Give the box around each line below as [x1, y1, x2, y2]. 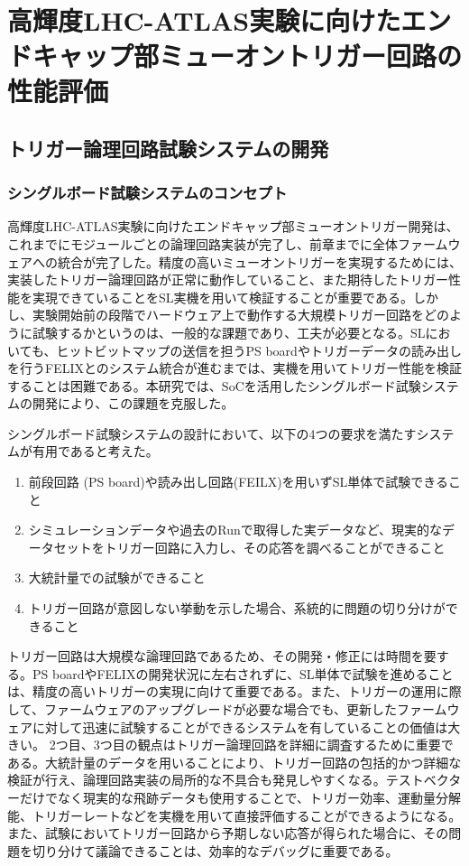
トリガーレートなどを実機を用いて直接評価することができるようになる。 [32, 805, 462, 824]
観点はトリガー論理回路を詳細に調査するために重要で [137, 735, 454, 754]
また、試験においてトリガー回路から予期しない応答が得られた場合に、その [7, 824, 449, 843]
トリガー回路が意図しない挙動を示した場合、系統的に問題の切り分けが [28, 599, 446, 618]
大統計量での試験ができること [28, 568, 206, 587]
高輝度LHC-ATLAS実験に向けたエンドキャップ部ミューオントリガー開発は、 [7, 217, 459, 236]
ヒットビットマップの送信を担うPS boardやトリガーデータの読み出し [56, 340, 462, 359]
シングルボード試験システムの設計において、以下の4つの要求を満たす [7, 424, 417, 442]
